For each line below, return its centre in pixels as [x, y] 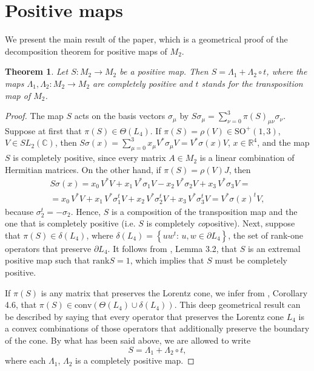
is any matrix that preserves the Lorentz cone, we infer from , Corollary [174, 292]
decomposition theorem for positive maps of [86, 51]
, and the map [283, 142]
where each [25, 360]
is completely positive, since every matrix [89, 158]
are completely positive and [143, 83]
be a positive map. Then [164, 71]
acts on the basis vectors [120, 116]
